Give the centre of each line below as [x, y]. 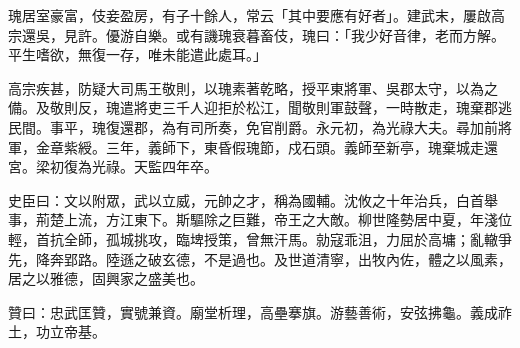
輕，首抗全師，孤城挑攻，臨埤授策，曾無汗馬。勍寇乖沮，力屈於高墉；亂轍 [253, 238]
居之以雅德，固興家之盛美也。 [106, 278]
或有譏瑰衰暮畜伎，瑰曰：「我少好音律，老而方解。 [340, 34]
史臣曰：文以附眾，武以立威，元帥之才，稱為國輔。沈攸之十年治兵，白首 [246, 199]
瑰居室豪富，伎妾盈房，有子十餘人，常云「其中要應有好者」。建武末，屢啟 [249, 15]
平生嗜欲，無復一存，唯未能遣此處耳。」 [137, 54]
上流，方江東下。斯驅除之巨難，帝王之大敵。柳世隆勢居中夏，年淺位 [287, 219]
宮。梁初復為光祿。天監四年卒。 [113, 166]
